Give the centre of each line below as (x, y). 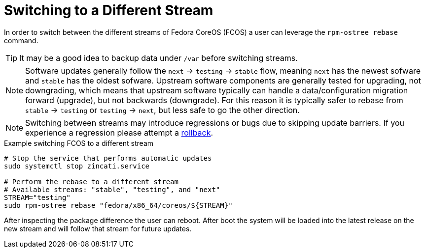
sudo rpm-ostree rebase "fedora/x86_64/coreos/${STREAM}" (118, 205)
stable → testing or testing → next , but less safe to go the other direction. (162, 110)
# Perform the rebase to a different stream (91, 182)
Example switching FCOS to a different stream (79, 143)
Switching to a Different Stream (109, 10)
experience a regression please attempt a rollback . (119, 132)
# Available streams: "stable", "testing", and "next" (112, 189)
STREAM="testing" (37, 197)
